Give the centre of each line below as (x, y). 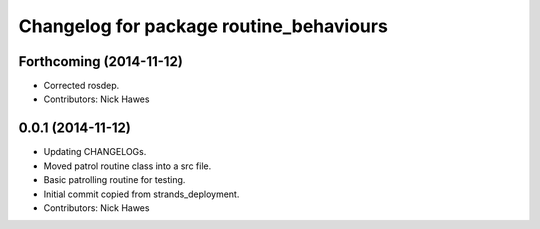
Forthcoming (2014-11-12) (101, 61)
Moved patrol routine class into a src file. (127, 166)
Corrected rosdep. (81, 86)
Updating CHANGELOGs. (95, 152)
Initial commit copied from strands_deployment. (141, 194)
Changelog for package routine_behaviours (203, 26)
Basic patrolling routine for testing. (114, 180)
